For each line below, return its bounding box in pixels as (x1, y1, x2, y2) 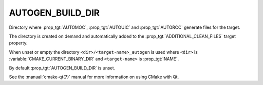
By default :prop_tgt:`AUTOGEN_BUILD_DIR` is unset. (9, 65, 115, 71)
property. (9, 40, 28, 46)
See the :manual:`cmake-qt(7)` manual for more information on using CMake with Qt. (9, 74, 179, 80)
